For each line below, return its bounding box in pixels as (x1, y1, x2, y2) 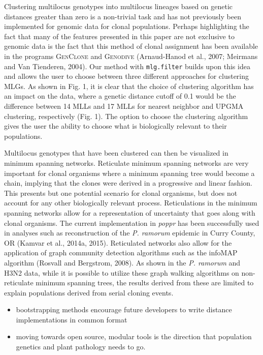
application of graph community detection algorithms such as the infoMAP (4, 247, 238, 258)
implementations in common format (16, 314, 127, 324)
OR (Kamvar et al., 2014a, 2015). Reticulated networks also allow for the (4, 237, 232, 248)
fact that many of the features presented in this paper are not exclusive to (4, 31, 235, 41)
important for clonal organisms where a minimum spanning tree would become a (4, 167, 255, 178)
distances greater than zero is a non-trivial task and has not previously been (4, 11, 241, 21)
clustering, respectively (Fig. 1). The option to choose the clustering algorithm (4, 110, 248, 121)
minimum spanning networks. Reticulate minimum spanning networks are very (4, 157, 249, 168)
